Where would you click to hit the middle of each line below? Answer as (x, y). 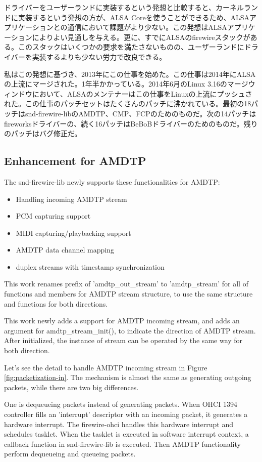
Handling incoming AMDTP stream (71, 199)
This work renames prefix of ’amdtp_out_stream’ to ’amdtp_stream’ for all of (126, 284)
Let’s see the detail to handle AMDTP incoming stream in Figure (106, 367)
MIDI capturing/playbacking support (73, 233)
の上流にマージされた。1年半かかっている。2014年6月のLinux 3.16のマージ (126, 84)
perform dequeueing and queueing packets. (70, 454)
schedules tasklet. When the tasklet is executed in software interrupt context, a (126, 434)
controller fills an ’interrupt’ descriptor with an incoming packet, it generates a (126, 414)
